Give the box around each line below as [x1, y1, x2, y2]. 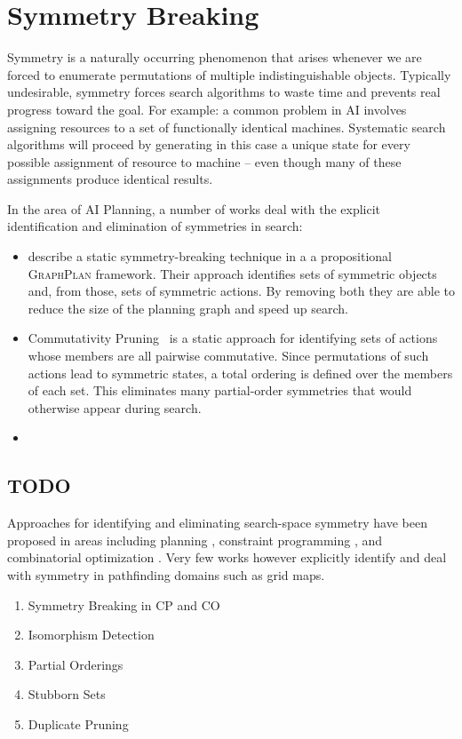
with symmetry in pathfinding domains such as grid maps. [7, 565, 325, 584]
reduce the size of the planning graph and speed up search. [28, 298, 348, 317]
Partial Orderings [28, 655, 123, 673]
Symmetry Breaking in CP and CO [28, 595, 220, 614]
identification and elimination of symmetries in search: [7, 217, 303, 235]
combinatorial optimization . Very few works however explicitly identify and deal [7, 548, 447, 567]
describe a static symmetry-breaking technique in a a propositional [28, 247, 392, 266]
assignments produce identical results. [7, 170, 213, 188]
